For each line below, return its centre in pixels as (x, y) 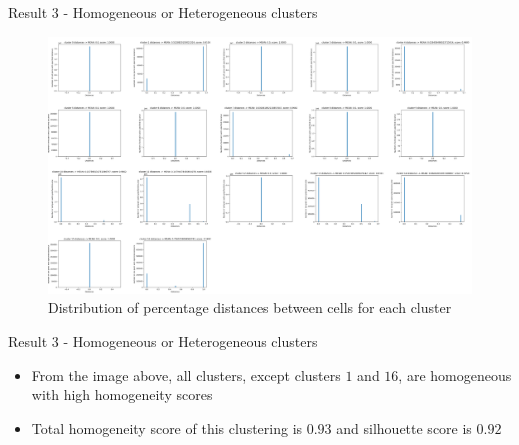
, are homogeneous (455, 374)
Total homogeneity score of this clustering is (167, 427)
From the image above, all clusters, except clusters (186, 374)
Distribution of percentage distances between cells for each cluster (250, 307)
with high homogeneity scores (122, 394)
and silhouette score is (404, 427)
